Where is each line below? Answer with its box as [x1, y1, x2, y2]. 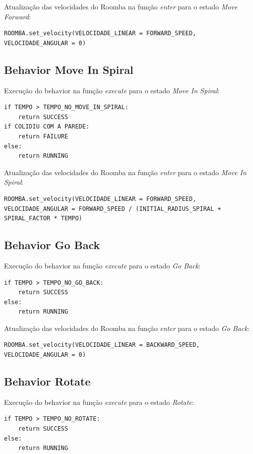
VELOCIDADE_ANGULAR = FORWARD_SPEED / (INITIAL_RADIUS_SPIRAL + [4, 205, 221, 212]
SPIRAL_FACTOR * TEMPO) [4, 215, 83, 222]
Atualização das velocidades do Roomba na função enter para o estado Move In [4, 167, 247, 177]
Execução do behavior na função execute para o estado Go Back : [4, 260, 201, 270]
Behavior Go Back [4, 237, 100, 253]
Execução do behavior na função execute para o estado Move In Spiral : [4, 85, 220, 95]
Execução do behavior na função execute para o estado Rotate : [4, 396, 194, 407]
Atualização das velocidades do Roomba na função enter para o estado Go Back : [4, 323, 250, 333]
